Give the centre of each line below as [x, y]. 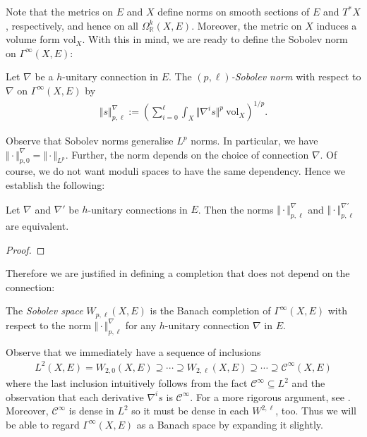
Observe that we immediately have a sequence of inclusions [133, 351]
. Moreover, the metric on [247, 25]
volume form [33, 39]
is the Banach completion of [210, 310]
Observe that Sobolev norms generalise [90, 141]
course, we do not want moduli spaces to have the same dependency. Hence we [175, 171]
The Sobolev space [44, 310]
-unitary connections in [138, 209]
